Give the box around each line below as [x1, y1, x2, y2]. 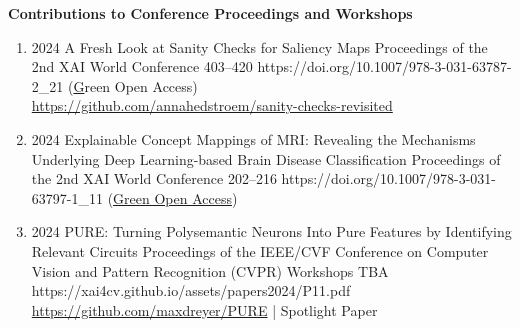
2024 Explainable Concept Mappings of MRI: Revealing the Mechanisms [31, 128, 476, 149]
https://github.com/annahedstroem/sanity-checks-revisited [31, 95, 393, 116]
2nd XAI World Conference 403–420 [31, 56, 253, 77]
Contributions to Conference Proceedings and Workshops [8, 3, 413, 23]
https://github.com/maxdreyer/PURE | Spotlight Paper [31, 299, 378, 320]
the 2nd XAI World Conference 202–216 [31, 168, 277, 189]
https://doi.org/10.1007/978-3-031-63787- [257, 56, 512, 77]
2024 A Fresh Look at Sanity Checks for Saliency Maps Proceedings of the [31, 36, 488, 57]
